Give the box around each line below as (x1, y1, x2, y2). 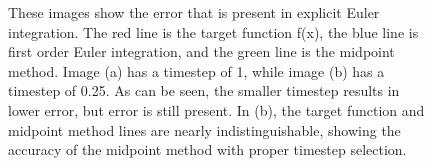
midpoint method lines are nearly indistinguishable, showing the (8, 119, 401, 140)
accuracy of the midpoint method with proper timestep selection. (8, 139, 407, 160)
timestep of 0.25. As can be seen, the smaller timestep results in (8, 80, 400, 101)
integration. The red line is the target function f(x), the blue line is (8, 21, 419, 42)
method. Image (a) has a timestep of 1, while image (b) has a (8, 60, 385, 81)
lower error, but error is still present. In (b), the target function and (8, 99, 425, 120)
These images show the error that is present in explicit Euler (8, 2, 380, 22)
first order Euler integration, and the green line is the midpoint (8, 41, 395, 62)
